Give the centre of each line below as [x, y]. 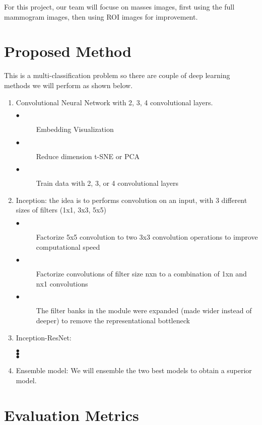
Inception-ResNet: [44, 337]
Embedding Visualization [75, 129]
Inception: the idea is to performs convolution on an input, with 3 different [132, 200]
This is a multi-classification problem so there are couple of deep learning [117, 75]
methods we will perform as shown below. [69, 85]
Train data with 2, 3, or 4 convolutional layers [107, 183]
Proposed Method [68, 51]
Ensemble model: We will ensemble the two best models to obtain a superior [134, 370]
